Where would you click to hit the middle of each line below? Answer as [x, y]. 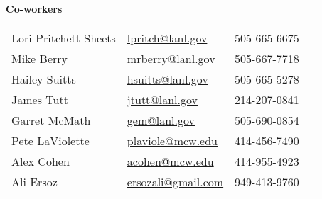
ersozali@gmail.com [175, 181]
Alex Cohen [41, 161]
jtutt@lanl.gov [162, 99]
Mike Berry [39, 58]
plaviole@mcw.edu [172, 140]
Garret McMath [51, 120]
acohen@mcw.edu [170, 161]
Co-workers [34, 8]
